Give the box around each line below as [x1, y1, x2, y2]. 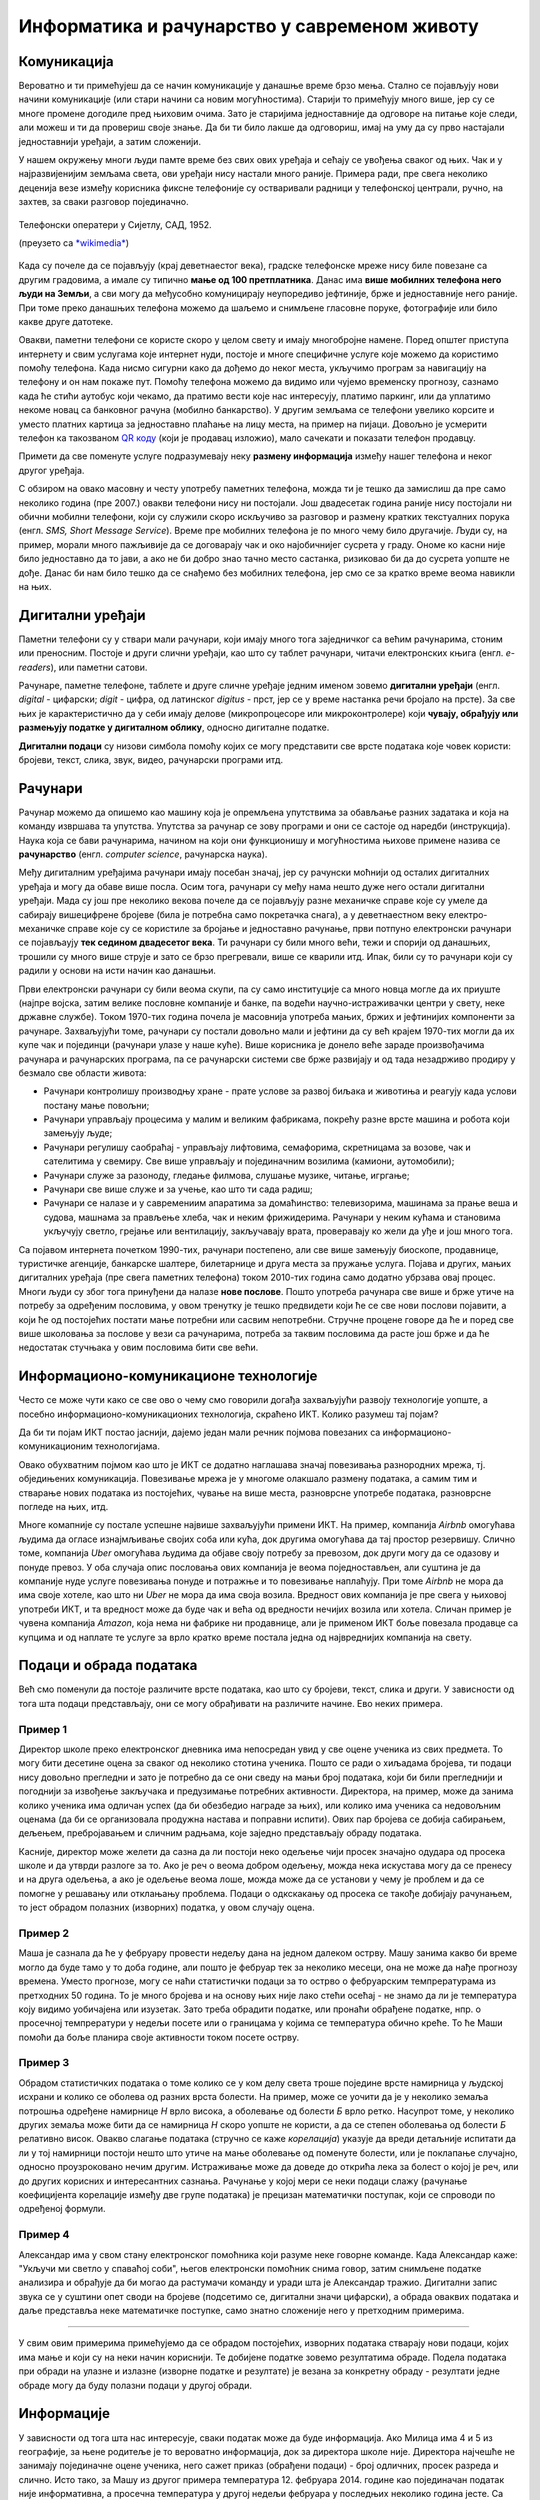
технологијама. [95, 1440, 160, 1452]
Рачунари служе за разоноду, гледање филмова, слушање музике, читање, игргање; [43, 1169, 410, 1181]
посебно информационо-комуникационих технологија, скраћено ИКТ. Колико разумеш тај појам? [18, 1408, 439, 1420]
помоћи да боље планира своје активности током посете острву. [18, 2031, 300, 2043]
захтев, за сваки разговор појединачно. [18, 196, 189, 208]
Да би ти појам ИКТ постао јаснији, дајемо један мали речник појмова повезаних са [18, 1426, 381, 1439]
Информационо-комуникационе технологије [18, 1368, 318, 1385]
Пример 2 [18, 1926, 70, 1940]
